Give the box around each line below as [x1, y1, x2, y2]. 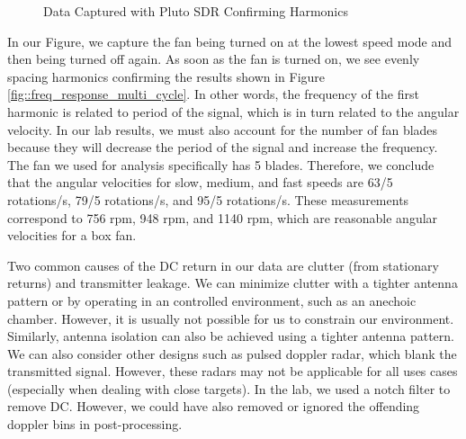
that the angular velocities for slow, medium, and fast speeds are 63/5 [7, 173, 393, 192]
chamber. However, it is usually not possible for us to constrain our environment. [7, 309, 454, 327]
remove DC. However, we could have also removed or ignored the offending [7, 397, 420, 416]
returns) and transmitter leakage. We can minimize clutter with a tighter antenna [7, 273, 458, 292]
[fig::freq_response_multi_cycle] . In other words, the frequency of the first [7, 85, 419, 103]
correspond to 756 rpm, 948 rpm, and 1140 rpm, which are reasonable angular [7, 208, 438, 227]
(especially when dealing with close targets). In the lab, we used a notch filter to [7, 379, 451, 398]
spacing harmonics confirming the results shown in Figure [7, 67, 326, 85]
